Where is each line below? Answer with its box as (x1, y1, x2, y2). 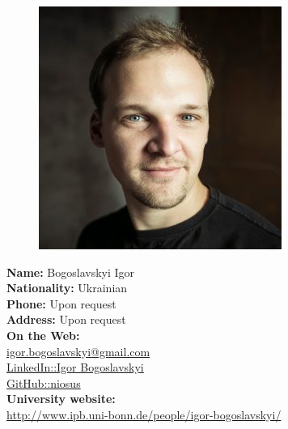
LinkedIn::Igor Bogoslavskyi (6, 359, 144, 376)
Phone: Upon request (6, 295, 116, 312)
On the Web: (6, 326, 80, 343)
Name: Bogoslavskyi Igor (6, 263, 135, 280)
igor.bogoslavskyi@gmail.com (6, 342, 150, 359)
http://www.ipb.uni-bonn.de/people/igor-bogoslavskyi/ (6, 406, 282, 423)
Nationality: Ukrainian (6, 279, 128, 296)
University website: (6, 390, 116, 407)
